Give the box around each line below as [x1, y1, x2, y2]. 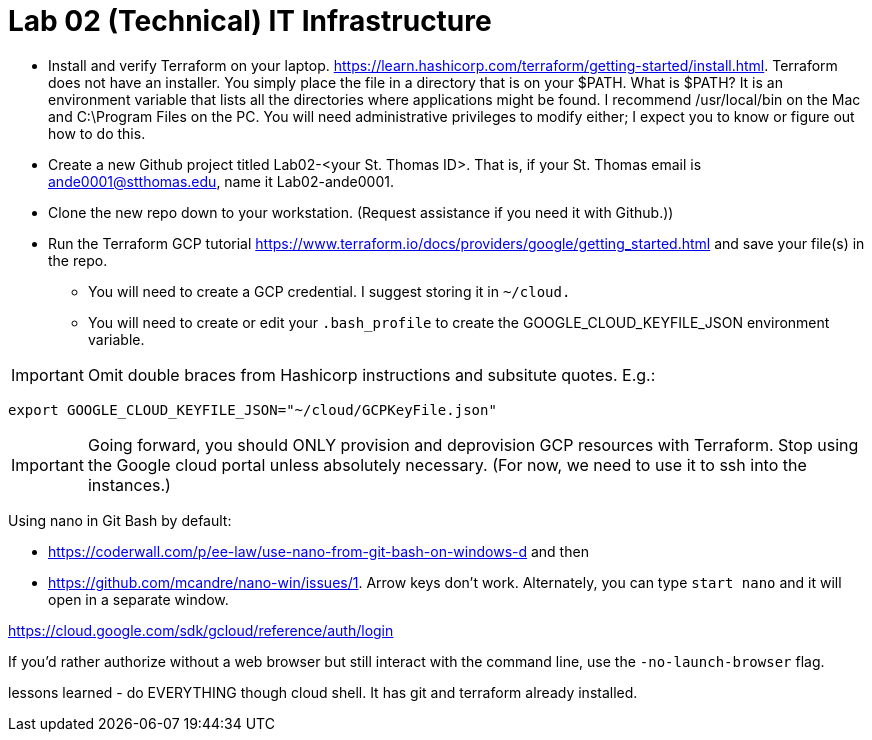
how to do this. [48, 124, 146, 142]
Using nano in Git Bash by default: [8, 511, 232, 529]
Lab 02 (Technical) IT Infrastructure [8, 4, 492, 38]
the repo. [48, 251, 108, 269]
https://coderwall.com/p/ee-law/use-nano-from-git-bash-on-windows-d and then [48, 542, 589, 560]
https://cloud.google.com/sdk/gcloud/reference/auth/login [8, 621, 394, 639]
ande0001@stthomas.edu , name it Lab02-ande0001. [48, 172, 394, 190]
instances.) [87, 474, 171, 495]
